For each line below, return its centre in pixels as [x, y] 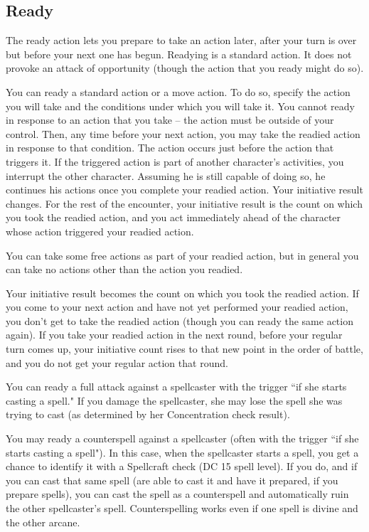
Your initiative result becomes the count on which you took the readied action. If [182, 293]
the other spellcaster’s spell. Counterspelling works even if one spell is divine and [182, 508]
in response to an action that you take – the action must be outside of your [170, 120]
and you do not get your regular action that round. [117, 362]
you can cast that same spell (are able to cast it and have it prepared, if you [172, 480]
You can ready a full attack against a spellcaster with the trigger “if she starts [176, 387]
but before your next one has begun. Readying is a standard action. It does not [179, 54]
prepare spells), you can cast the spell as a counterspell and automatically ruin [177, 494]
